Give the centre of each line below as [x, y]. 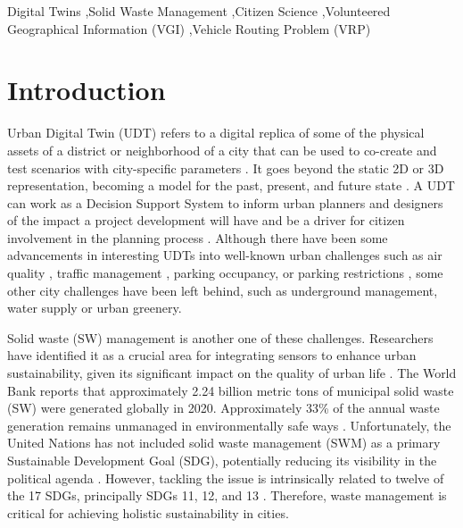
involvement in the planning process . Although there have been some [198, 237]
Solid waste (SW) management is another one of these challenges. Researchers [220, 337]
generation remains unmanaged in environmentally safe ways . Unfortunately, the [229, 425]
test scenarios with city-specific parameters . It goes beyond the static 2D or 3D [226, 168]
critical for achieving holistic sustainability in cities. [148, 512]
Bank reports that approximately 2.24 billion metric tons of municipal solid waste [231, 390]
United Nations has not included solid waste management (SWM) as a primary [224, 443]
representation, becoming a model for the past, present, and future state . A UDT [231, 185]
